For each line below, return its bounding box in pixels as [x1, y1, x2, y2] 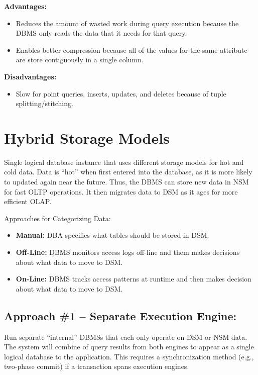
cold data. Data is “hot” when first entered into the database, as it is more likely [4, 166, 252, 177]
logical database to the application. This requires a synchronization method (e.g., [4, 351, 254, 361]
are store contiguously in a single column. [16, 54, 144, 65]
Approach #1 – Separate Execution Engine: [4, 308, 237, 323]
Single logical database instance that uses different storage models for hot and [4, 156, 244, 167]
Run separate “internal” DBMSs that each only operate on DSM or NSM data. [4, 331, 247, 342]
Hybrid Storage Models [4, 127, 170, 148]
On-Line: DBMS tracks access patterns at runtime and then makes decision [16, 273, 251, 284]
